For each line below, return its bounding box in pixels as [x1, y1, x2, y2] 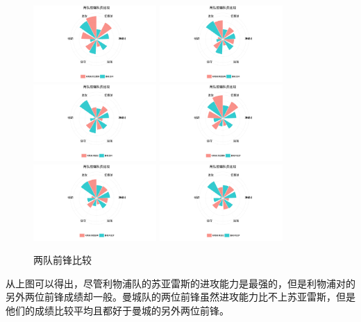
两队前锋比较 [33, 253, 92, 267]
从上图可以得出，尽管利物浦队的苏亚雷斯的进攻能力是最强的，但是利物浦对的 [6, 276, 355, 290]
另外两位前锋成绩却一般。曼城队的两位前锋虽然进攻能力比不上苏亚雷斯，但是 [6, 289, 355, 304]
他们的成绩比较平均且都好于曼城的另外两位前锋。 [6, 303, 229, 317]
